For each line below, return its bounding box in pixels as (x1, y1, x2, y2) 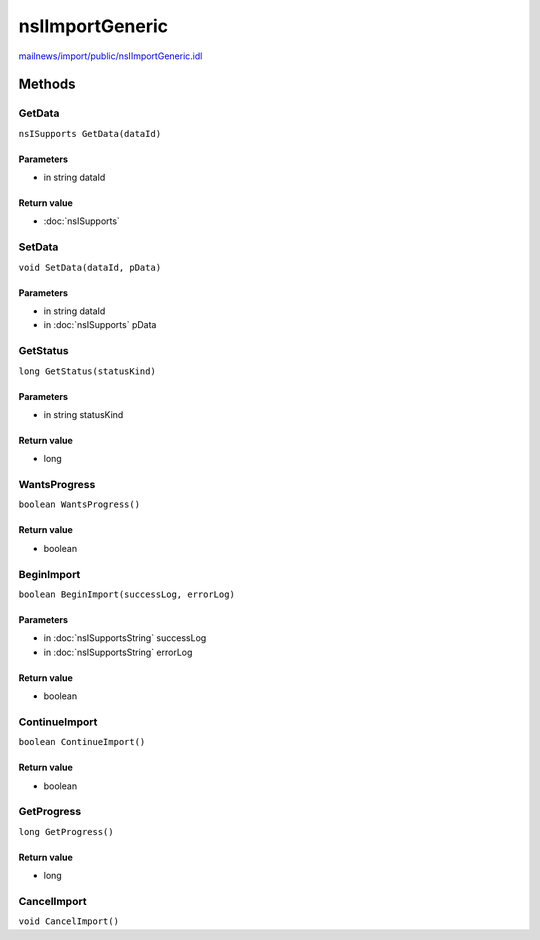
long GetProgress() (18, 826, 114, 837)
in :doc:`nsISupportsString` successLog (43, 632, 207, 644)
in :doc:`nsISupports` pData (43, 319, 157, 331)
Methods (18, 76, 76, 93)
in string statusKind (43, 408, 124, 420)
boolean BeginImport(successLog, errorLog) (18, 589, 235, 600)
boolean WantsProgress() (18, 499, 140, 510)
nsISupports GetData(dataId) (18, 128, 162, 139)
